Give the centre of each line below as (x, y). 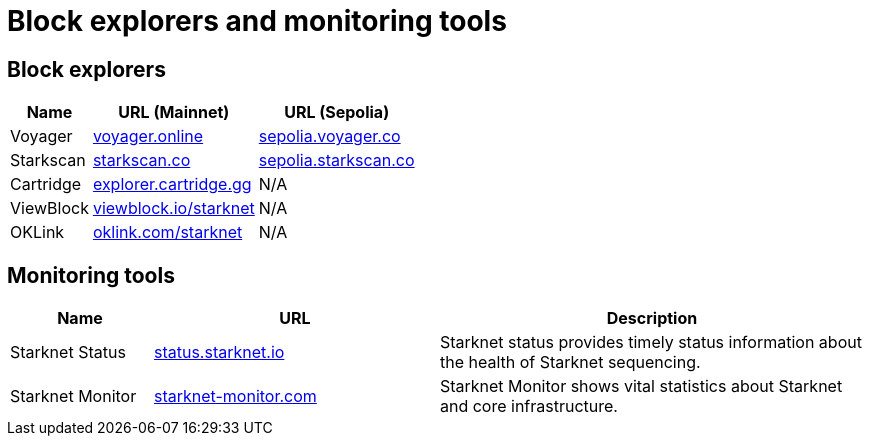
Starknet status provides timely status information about (650, 342)
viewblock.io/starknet (173, 208)
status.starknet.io (219, 352)
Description (652, 318)
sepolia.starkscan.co (336, 160)
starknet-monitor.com (235, 396)
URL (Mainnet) (174, 112)
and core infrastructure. (528, 406)
